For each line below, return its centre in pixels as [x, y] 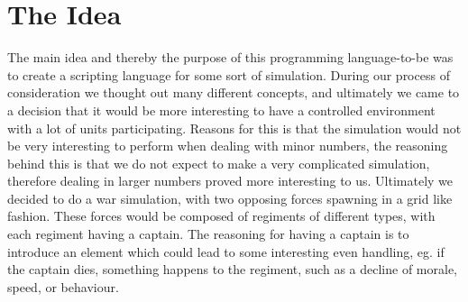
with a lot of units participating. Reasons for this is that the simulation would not [234, 128]
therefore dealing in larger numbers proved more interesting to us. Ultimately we [230, 181]
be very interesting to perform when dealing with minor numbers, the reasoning [228, 146]
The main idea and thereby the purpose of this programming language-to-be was [230, 57]
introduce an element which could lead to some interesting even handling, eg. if [226, 251]
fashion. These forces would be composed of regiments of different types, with [221, 216]
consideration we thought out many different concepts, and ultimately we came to [234, 92]
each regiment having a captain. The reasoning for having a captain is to [208, 234]
